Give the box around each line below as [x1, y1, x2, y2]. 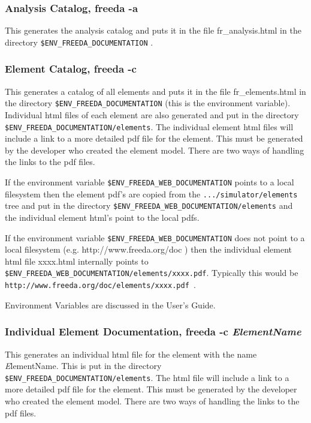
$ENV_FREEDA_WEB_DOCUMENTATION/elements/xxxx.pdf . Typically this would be [5, 266, 298, 279]
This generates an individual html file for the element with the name [5, 347, 257, 360]
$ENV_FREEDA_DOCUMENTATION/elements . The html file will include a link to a [5, 371, 289, 383]
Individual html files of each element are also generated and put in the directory [5, 108, 299, 121]
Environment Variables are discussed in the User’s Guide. [5, 298, 216, 311]
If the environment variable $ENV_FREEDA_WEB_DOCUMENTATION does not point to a [5, 231, 305, 244]
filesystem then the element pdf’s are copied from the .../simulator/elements [5, 187, 298, 200]
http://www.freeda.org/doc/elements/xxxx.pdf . [5, 278, 196, 291]
